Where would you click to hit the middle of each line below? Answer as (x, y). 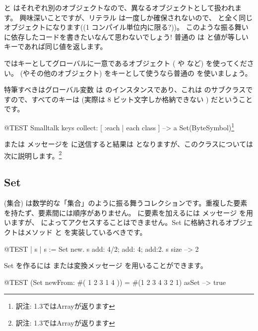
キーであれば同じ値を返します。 (56, 46)
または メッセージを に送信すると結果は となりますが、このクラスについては (129, 144)
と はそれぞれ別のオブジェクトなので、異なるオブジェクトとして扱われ (119, 7)
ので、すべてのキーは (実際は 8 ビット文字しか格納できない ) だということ (132, 99)
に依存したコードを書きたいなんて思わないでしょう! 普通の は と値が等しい (126, 36)
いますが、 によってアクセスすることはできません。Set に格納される (115, 222)
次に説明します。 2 (33, 155)
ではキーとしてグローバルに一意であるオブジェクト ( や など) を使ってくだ (126, 63)
